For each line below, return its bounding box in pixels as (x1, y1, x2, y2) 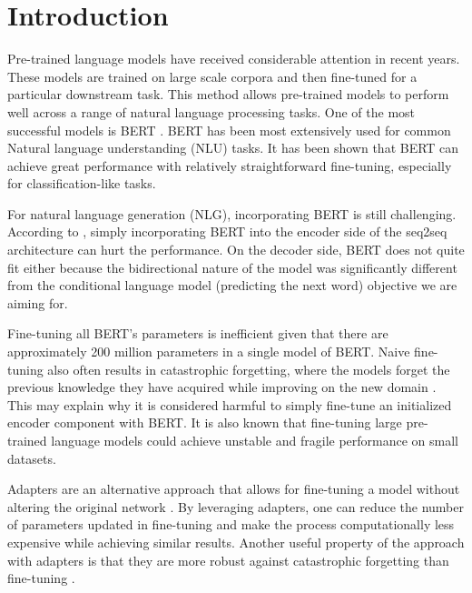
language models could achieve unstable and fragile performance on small (51, 431, 459, 449)
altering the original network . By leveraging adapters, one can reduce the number (7, 497, 465, 516)
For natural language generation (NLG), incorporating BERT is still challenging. (7, 204, 457, 223)
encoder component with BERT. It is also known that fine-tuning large (7, 413, 402, 432)
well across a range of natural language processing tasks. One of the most (7, 102, 416, 121)
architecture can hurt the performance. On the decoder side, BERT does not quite (7, 240, 465, 259)
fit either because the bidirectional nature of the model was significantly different (7, 257, 457, 276)
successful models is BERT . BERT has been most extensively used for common (7, 120, 451, 139)
